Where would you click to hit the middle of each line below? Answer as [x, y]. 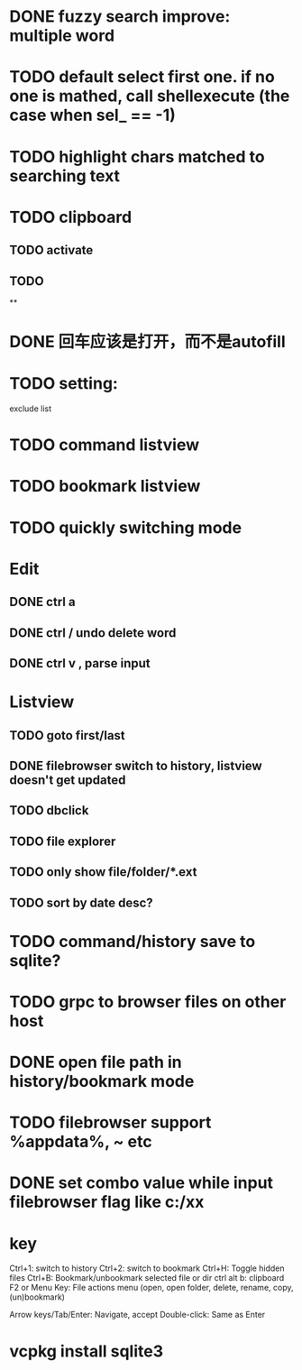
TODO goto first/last [68, 736]
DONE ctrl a [42, 602]
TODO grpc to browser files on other [148, 1002]
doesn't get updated [68, 780]
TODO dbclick [49, 810]
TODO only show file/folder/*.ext [103, 872]
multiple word [62, 36]
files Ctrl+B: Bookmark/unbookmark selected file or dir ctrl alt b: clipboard [147, 1278]
